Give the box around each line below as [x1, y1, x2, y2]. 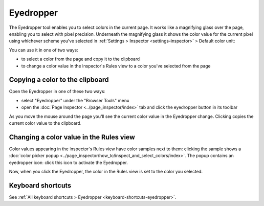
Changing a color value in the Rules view [9, 133, 135, 141]
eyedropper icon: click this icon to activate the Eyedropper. [9, 160, 128, 165]
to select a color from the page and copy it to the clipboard [21, 56, 140, 62]
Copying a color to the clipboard [9, 76, 109, 84]
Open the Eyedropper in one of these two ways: [9, 89, 106, 94]
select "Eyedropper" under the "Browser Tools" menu [21, 97, 130, 103]
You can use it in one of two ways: [9, 47, 78, 53]
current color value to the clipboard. [9, 120, 82, 126]
